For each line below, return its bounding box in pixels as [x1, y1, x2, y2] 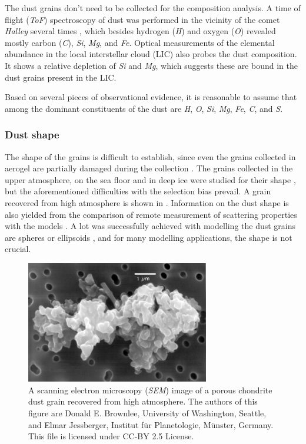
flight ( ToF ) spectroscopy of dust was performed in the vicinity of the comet [5, 13, 280, 25]
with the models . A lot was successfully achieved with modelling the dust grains [5, 220, 296, 232]
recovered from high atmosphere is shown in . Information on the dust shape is [5, 196, 289, 208]
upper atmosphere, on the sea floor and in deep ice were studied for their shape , [5, 173, 296, 185]
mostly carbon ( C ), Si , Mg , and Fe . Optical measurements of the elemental [5, 36, 275, 48]
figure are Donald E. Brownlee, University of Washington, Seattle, [28, 406, 267, 419]
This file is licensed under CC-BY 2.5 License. [28, 430, 194, 442]
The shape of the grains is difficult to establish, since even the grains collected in [5, 150, 296, 163]
